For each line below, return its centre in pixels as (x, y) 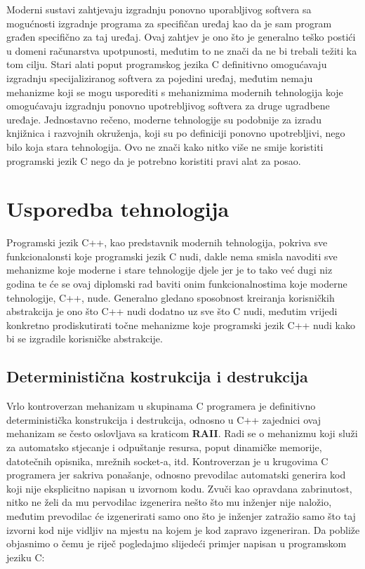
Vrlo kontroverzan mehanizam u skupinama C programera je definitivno (161, 406)
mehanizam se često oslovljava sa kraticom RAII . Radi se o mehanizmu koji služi (182, 433)
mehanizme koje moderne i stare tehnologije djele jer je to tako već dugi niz (170, 270)
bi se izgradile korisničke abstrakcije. (85, 339)
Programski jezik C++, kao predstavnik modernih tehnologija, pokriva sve (167, 242)
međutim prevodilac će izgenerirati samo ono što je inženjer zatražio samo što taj (181, 515)
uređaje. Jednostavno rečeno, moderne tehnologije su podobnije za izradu (164, 119)
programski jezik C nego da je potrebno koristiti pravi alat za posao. (154, 160)
